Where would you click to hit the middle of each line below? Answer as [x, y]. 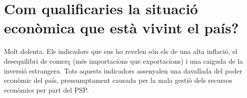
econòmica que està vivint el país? [122, 28]
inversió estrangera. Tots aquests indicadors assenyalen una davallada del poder [123, 70]
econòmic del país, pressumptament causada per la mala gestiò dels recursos [118, 80]
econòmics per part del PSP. [47, 89]
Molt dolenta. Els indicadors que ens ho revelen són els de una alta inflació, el [121, 51]
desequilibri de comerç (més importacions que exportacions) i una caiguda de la [123, 61]
